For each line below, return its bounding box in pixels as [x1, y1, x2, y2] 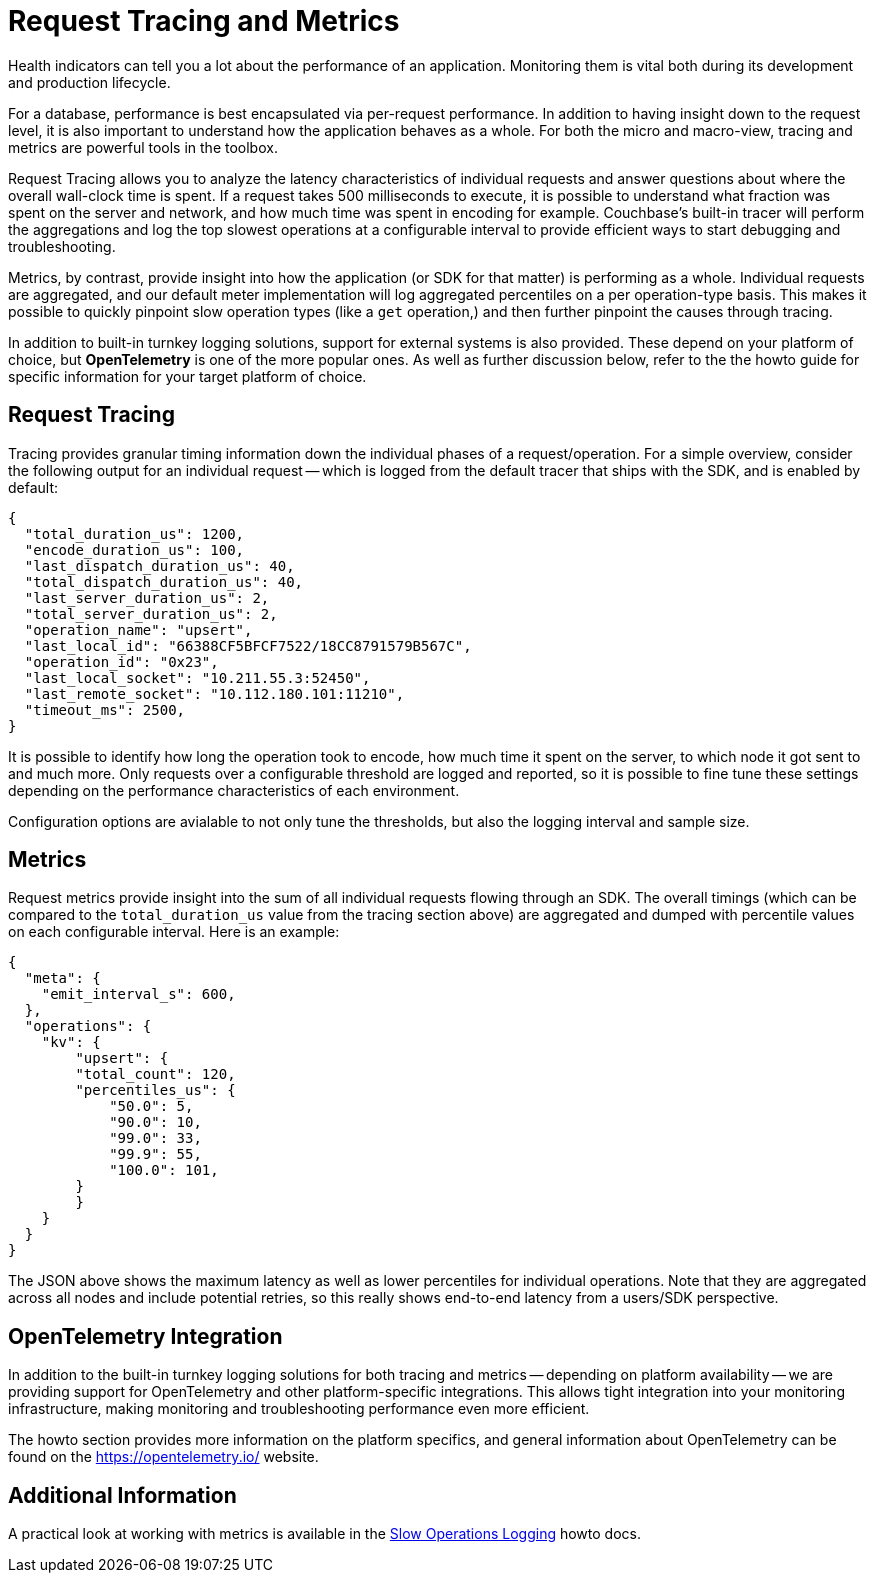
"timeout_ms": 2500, [24, 701, 186, 718]
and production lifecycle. [8, 73, 171, 91]
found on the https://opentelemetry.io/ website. [8, 1448, 319, 1466]
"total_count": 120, [75, 1066, 236, 1083]
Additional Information [8, 1482, 237, 1508]
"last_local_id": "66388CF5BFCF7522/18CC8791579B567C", [24, 637, 472, 654]
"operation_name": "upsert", [24, 621, 253, 638]
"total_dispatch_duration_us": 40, [24, 573, 304, 590]
